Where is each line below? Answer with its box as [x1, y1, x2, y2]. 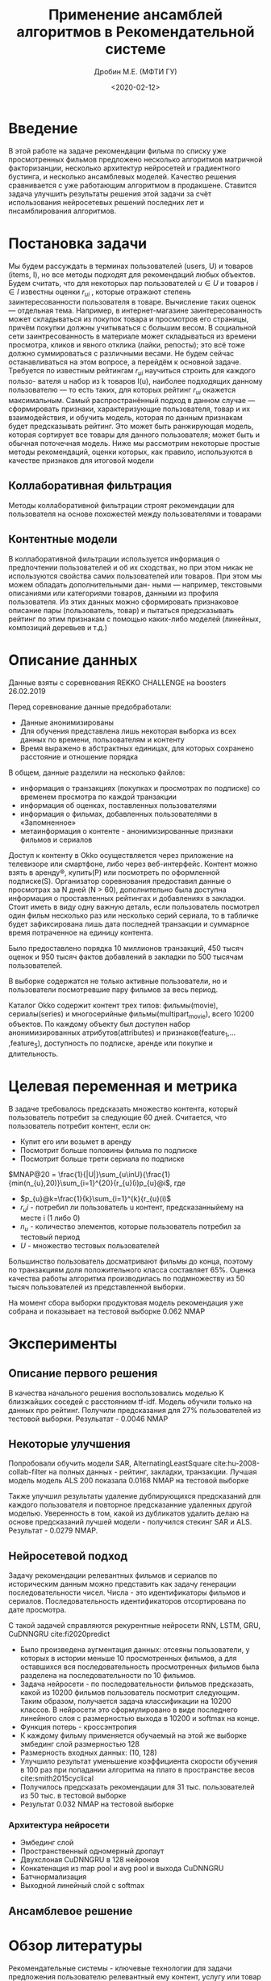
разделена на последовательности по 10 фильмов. [19, 1671, 196, 1680]
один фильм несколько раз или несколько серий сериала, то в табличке [8, 911, 259, 920]
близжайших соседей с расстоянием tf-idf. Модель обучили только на [8, 1396, 252, 1407]
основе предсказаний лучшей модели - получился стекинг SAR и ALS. [8, 1517, 252, 1527]
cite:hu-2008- [213, 1458, 261, 1468]
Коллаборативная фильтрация [8, 479, 172, 493]
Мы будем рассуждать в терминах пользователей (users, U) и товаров [8, 261, 253, 271]
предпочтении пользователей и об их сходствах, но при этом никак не [8, 562, 254, 572]
